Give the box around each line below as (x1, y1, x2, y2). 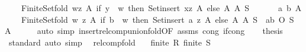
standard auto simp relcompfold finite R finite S (8, 36, 211, 48)
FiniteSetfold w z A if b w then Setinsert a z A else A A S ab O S (21, 13, 294, 25)
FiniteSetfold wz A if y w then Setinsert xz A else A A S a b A (21, 2, 302, 13)
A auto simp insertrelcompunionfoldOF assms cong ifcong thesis (5, 25, 283, 37)
